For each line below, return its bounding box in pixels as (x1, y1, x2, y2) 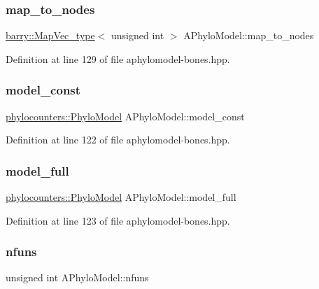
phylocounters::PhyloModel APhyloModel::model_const (6, 108, 245, 123)
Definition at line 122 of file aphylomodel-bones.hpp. (6, 132, 230, 147)
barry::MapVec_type (6, 28, 95, 43)
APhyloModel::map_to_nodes (183, 28, 314, 43)
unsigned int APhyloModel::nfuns (6, 270, 149, 285)
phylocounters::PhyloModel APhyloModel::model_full (6, 190, 236, 204)
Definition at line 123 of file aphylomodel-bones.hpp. (6, 213, 230, 227)
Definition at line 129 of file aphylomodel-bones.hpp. (6, 51, 230, 66)
